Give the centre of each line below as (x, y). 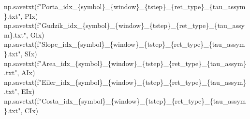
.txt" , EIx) (19, 91)
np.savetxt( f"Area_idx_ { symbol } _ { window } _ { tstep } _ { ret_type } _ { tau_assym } (125, 63)
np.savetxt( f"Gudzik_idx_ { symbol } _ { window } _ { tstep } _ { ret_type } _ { (111, 25)
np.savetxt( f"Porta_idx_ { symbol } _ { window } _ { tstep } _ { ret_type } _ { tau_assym (125, 6)
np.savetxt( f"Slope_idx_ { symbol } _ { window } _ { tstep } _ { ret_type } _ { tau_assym (125, 44)
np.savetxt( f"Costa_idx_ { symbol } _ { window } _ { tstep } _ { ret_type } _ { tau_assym (125, 100)
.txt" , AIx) (20, 73)
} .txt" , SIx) (21, 53)
